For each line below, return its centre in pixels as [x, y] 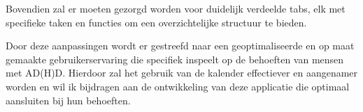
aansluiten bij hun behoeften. [68, 100]
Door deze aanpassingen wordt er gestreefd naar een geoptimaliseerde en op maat [180, 46]
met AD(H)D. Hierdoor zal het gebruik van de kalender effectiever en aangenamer [182, 73]
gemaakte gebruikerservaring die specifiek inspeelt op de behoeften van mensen [175, 59]
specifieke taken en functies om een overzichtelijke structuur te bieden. [156, 22]
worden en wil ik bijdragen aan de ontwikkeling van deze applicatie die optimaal [178, 86]
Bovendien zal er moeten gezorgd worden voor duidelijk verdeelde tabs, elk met [176, 8]
